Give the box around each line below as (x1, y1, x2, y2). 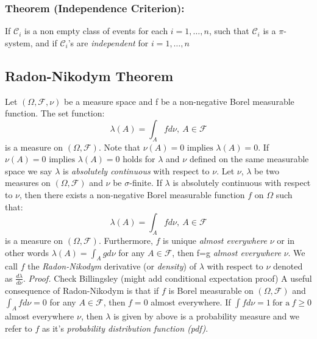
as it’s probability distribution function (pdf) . (42, 321, 208, 334)
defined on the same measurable (189, 152, 309, 165)
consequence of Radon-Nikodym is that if (5, 284, 159, 296)
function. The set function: (5, 107, 105, 120)
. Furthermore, (98, 234, 153, 246)
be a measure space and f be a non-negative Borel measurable (64, 95, 294, 107)
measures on (5, 176, 51, 189)
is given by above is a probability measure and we (113, 310, 299, 323)
